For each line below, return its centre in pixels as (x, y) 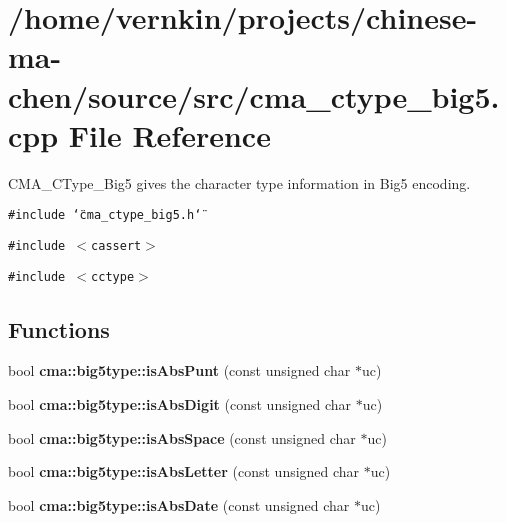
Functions (59, 328)
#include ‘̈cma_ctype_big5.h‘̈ (105, 215)
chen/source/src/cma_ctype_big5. (254, 95)
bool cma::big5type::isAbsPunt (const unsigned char (179, 370)
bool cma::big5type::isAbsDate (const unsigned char (179, 504)
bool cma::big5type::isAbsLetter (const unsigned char (184, 471)
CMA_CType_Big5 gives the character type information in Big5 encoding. (239, 182)
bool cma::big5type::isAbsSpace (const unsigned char (182, 437)
